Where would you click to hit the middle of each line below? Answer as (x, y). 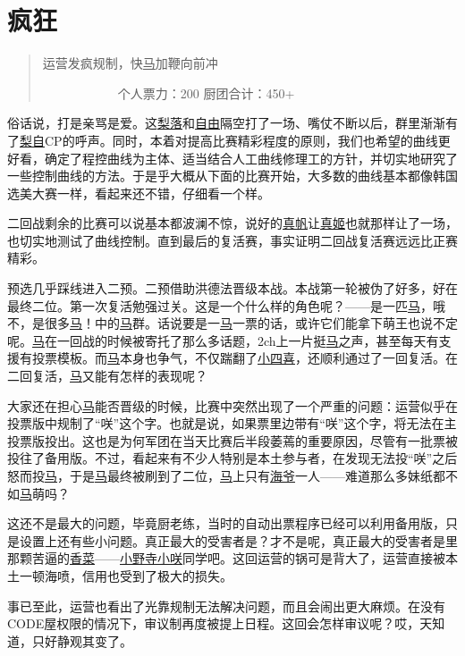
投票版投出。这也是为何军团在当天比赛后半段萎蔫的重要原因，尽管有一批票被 (232, 440)
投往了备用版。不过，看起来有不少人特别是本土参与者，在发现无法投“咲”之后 (232, 458)
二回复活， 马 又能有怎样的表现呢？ (107, 376)
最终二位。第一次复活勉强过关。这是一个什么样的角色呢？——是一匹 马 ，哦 (226, 305)
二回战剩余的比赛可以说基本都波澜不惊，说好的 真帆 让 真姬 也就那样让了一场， (232, 223)
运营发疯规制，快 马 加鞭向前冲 (130, 63)
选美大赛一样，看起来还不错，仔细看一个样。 (139, 193)
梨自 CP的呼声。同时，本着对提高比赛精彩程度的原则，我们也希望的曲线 (229, 140)
